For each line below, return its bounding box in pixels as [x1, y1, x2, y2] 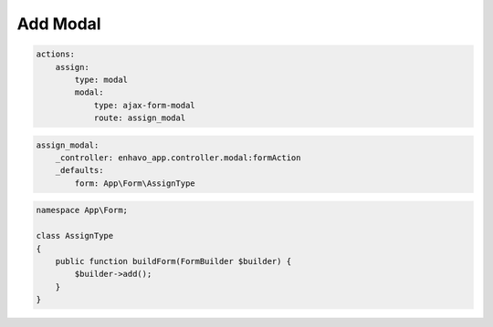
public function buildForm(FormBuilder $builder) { [55, 256, 292, 266]
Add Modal [16, 14, 101, 34]
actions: [36, 49, 76, 59]
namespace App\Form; [36, 205, 128, 216]
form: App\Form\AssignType [74, 178, 195, 189]
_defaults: [55, 165, 104, 176]
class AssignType [36, 230, 114, 241]
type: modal [74, 74, 128, 85]
